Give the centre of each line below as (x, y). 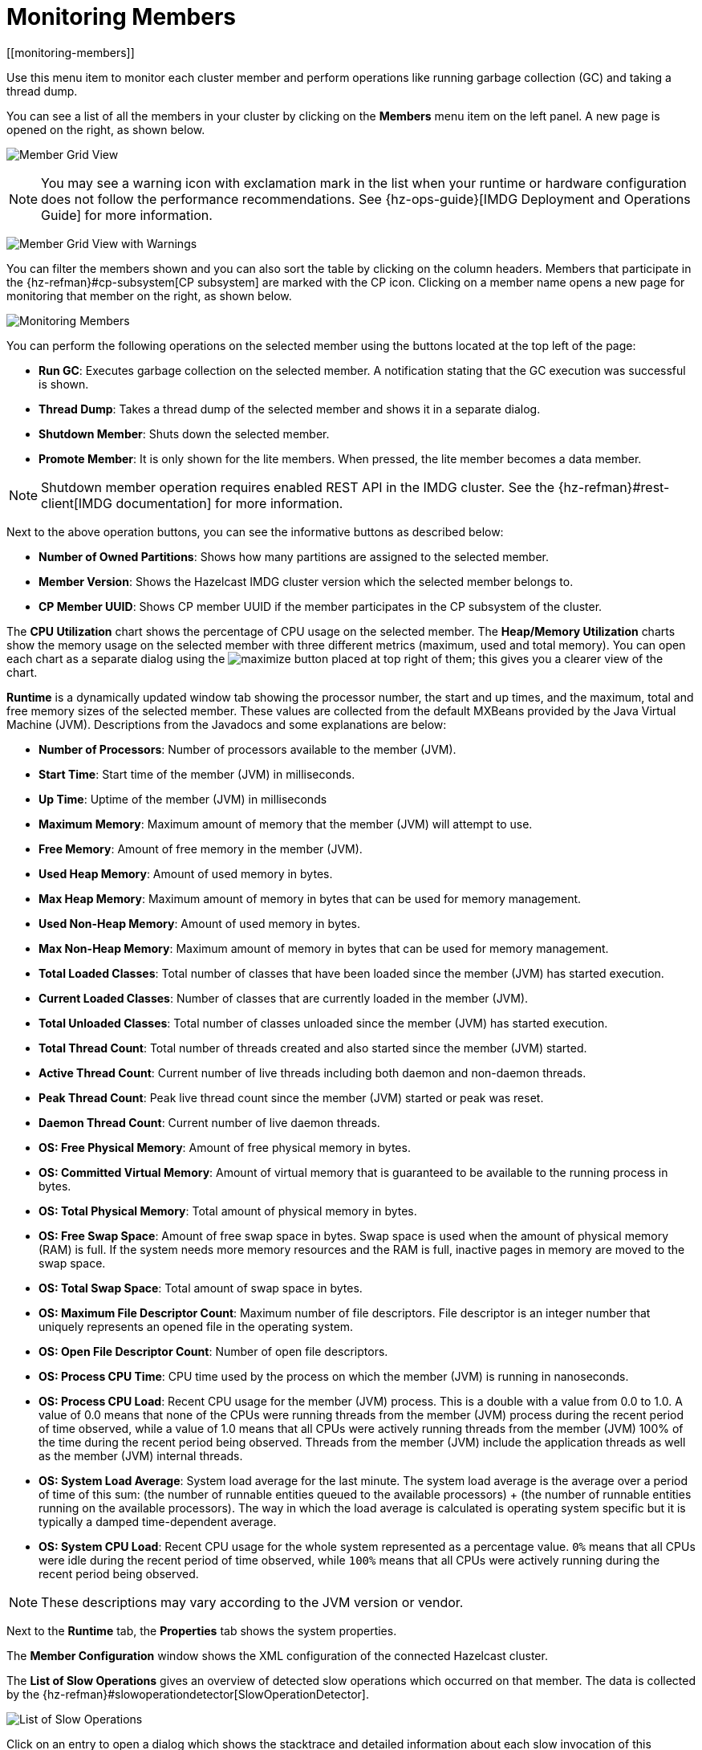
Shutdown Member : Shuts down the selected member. (184, 433)
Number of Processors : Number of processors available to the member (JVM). (248, 749)
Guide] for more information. (127, 215)
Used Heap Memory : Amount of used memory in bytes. (186, 873)
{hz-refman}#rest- (614, 487)
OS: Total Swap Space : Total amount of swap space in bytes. (201, 1288)
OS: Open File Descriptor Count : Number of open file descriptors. (213, 1351)
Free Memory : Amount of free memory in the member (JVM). (201, 849)
